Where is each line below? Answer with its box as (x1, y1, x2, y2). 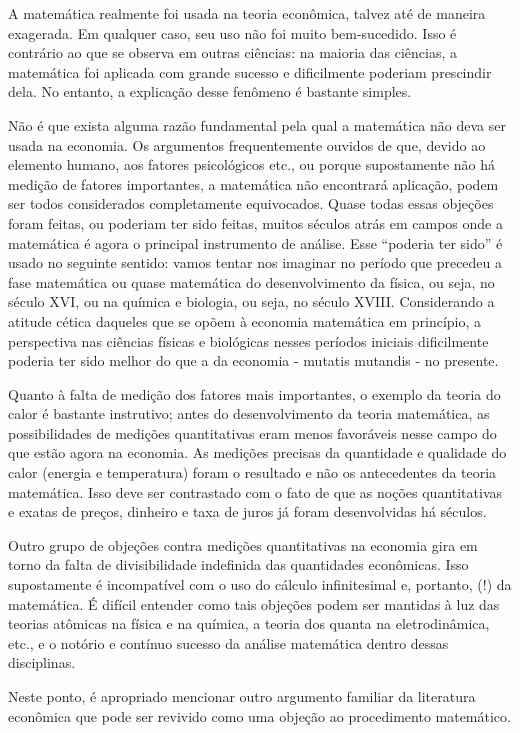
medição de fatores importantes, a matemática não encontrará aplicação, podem (8, 173, 499, 194)
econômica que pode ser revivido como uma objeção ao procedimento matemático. (8, 705, 511, 726)
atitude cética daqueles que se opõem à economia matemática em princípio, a (8, 310, 482, 331)
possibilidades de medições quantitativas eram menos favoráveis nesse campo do (8, 422, 497, 443)
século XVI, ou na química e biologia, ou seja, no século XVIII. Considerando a (8, 291, 495, 312)
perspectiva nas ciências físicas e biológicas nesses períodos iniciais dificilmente (8, 330, 489, 351)
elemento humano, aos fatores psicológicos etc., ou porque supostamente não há (8, 154, 496, 175)
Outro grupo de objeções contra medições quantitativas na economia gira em (8, 534, 478, 555)
